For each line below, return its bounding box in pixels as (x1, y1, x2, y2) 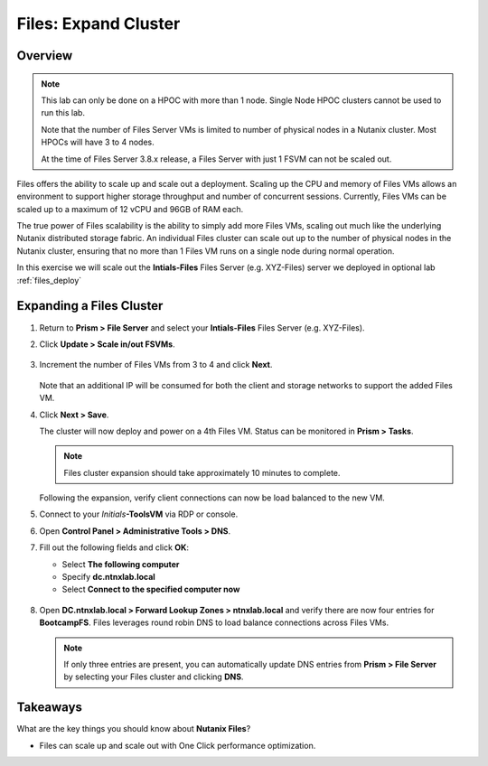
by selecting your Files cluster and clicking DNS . (63, 671, 244, 682)
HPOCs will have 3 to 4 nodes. (41, 136, 155, 148)
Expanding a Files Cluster (16, 298, 164, 313)
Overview (16, 48, 73, 63)
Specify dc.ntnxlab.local (61, 572, 155, 583)
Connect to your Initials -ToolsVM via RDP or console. (39, 509, 239, 519)
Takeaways (16, 700, 83, 715)
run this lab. (41, 107, 86, 118)
